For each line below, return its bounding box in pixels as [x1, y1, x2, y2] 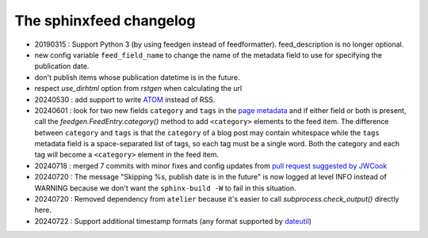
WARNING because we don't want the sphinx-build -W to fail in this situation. [34, 183, 296, 193]
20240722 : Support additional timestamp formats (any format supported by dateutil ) [34, 216, 312, 225]
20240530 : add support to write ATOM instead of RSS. [34, 95, 216, 104]
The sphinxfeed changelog [14, 12, 196, 29]
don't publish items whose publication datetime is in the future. [34, 72, 240, 82]
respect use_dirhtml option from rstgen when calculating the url [34, 84, 243, 93]
